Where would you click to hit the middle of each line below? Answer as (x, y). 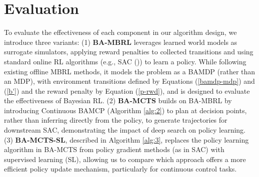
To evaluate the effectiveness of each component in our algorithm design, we (120, 32)
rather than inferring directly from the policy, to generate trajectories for (116, 120)
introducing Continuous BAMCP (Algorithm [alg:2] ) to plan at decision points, (125, 110)
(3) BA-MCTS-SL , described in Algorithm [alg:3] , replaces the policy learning (126, 139)
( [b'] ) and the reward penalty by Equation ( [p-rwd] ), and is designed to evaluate (127, 90)
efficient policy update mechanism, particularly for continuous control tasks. (120, 169)
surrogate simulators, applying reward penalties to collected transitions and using (129, 52)
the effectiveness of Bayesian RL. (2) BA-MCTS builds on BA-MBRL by (118, 100)
